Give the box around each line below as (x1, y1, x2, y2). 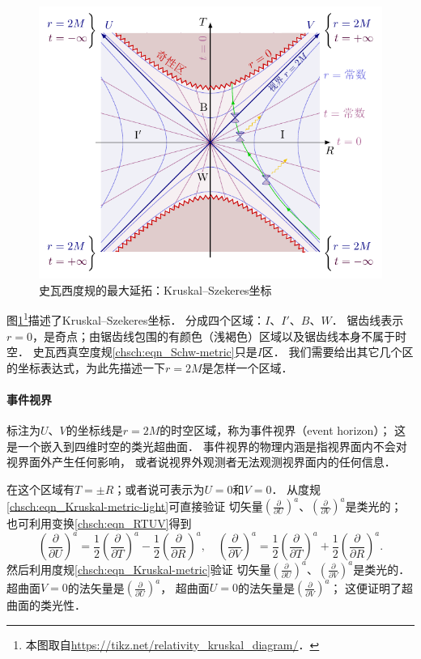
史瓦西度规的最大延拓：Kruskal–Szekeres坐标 (39, 281, 272, 298)
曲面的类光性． (6, 597, 86, 614)
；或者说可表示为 (113, 481, 205, 498)
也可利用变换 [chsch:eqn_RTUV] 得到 (6, 515, 192, 532)
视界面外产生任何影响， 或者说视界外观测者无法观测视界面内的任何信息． (6, 453, 396, 470)
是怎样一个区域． (202, 359, 293, 376)
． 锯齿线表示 (331, 312, 404, 329)
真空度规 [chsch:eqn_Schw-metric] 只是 (66, 343, 257, 360)
